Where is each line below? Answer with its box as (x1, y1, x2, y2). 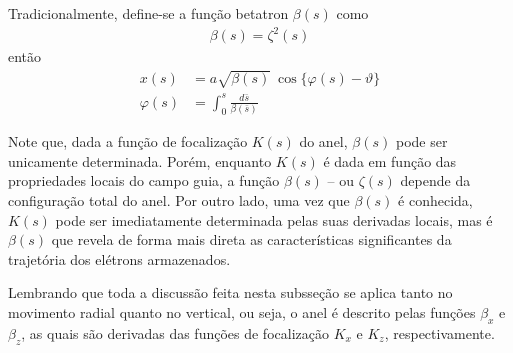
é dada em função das (323, 150, 457, 171)
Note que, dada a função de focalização (8, 131, 248, 152)
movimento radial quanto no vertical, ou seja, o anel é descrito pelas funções (8, 301, 476, 322)
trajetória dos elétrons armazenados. (8, 248, 231, 269)
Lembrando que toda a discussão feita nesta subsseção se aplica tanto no (8, 282, 453, 303)
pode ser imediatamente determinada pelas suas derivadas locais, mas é (55, 209, 493, 230)
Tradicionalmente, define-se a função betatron (8, 3, 289, 23)
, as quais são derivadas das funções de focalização (21, 322, 329, 343)
